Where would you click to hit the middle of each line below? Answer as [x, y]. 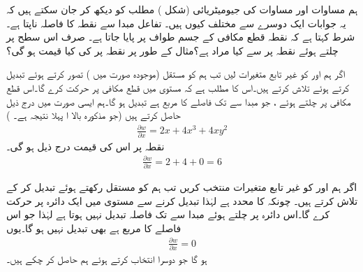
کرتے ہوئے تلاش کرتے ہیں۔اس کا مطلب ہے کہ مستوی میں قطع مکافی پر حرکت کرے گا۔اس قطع [178, 87]
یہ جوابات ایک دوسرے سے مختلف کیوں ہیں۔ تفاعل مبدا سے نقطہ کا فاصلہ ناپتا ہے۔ [176, 23]
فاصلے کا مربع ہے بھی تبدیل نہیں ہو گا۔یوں [94, 228]
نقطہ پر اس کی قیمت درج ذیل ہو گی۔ [86, 146]
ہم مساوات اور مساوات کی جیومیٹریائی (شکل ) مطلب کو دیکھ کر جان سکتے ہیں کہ [182, 9]
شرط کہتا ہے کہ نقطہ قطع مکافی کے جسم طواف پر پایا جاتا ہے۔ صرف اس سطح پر [181, 37]
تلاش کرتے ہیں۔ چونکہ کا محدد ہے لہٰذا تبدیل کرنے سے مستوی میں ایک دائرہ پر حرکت [182, 200]
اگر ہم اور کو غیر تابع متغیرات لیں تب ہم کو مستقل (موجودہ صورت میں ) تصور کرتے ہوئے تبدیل [176, 74]
